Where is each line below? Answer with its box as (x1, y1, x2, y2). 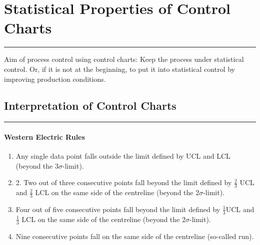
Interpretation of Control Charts (4, 98, 176, 113)
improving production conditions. (4, 73, 106, 84)
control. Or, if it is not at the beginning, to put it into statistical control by (4, 63, 235, 74)
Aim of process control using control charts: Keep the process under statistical (4, 54, 244, 64)
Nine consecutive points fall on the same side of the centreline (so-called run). (15, 231, 254, 241)
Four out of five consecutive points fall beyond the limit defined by (15, 204, 220, 214)
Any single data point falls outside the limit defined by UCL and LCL (15, 151, 230, 161)
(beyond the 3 (15, 160, 58, 171)
